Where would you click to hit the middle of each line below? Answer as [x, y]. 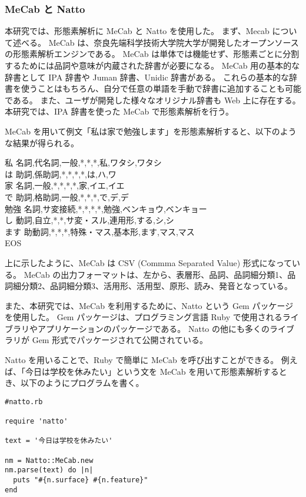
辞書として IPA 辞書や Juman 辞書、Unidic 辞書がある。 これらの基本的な [147, 77]
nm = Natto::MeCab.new [49, 460]
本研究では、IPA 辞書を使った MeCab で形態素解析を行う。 [119, 111]
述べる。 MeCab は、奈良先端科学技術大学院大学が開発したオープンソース [156, 42]
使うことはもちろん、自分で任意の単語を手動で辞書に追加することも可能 [161, 88]
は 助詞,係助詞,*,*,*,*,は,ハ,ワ [61, 174]
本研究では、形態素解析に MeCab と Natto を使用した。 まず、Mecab [137, 31]
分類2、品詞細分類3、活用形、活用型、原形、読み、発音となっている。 [157, 286]
